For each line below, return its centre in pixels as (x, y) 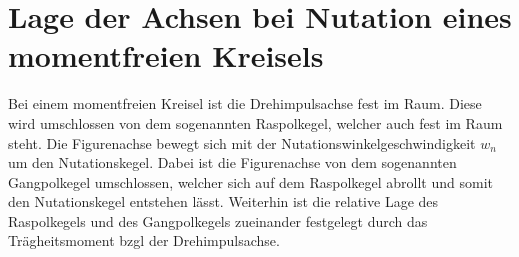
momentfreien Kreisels (166, 55)
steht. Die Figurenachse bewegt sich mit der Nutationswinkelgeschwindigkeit (242, 142)
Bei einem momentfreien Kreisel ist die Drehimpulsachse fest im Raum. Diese (245, 103)
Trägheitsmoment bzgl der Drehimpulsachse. (144, 240)
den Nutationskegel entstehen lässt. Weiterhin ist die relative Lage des (223, 201)
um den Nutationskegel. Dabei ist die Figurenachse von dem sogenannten (232, 162)
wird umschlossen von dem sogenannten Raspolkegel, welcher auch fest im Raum (255, 122)
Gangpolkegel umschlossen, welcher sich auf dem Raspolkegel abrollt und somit (250, 181)
